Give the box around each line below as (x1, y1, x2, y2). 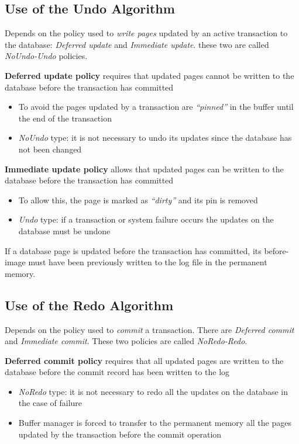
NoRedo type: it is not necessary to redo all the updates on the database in (18, 385, 288, 397)
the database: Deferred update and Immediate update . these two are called (5, 38, 269, 50)
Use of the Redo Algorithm (5, 296, 174, 314)
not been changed (18, 143, 82, 155)
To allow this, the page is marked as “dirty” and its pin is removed (18, 193, 258, 206)
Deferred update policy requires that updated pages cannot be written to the (5, 69, 294, 81)
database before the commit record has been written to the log (5, 366, 230, 378)
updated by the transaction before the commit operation (18, 428, 222, 440)
